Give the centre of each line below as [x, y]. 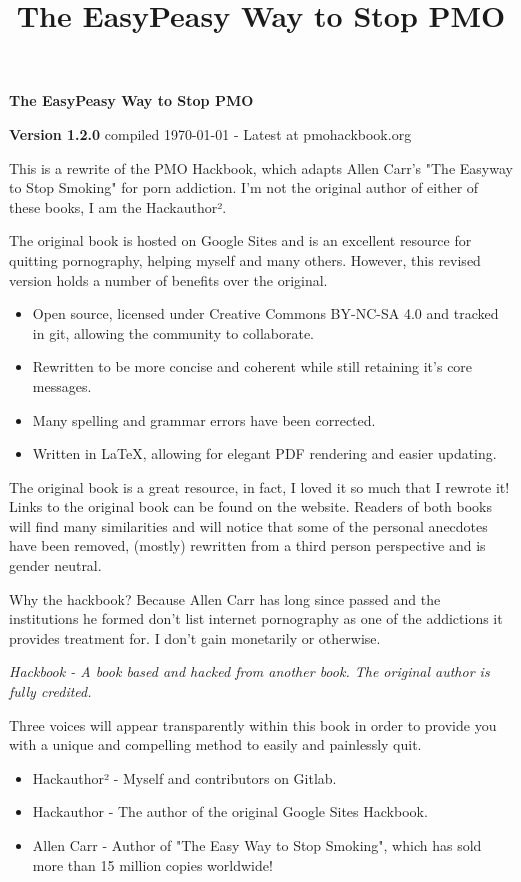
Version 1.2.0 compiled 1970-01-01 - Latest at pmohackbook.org [210, 133]
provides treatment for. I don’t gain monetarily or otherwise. [195, 637]
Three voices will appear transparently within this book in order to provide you [253, 724]
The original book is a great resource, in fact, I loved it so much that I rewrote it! [259, 486]
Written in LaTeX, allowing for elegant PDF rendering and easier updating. [264, 453]
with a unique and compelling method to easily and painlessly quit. [215, 744]
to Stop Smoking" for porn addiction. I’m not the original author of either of [244, 187]
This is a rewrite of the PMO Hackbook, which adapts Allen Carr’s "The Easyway [261, 167]
